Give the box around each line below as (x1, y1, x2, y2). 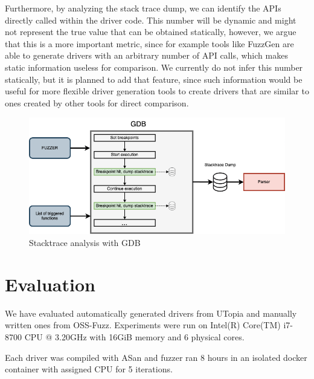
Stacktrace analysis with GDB (29, 236, 141, 249)
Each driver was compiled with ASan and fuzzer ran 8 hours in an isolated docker (5, 351, 307, 363)
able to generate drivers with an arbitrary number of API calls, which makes (5, 49, 288, 62)
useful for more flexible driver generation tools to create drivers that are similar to (5, 85, 309, 97)
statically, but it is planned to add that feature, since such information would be (5, 73, 303, 85)
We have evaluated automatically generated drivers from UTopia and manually (5, 306, 297, 319)
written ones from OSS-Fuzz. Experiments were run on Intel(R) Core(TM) (5, 319, 281, 331)
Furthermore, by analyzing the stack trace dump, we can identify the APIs (5, 2, 281, 14)
